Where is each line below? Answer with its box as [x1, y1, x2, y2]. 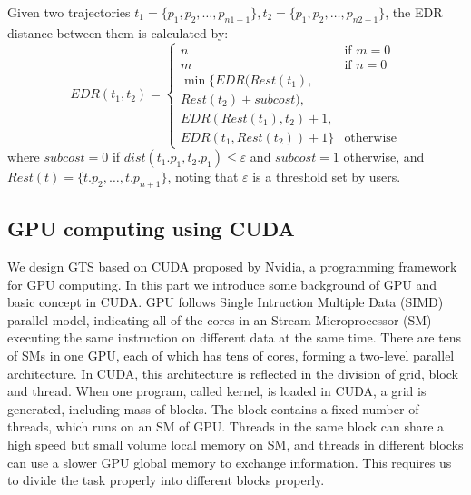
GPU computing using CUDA [7, 214, 295, 243]
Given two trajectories [7, 3, 131, 21]
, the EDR [385, 3, 443, 21]
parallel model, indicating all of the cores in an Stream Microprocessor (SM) [7, 310, 432, 329]
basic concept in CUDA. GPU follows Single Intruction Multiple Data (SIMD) [7, 292, 444, 312]
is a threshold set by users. [252, 167, 401, 186]
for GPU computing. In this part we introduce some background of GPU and [7, 274, 437, 293]
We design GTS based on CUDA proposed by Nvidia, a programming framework [7, 257, 457, 276]
